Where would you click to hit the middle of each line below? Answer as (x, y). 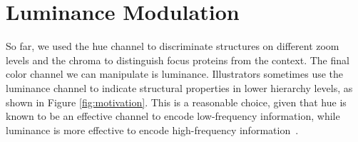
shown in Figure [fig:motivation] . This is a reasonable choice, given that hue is (176, 102)
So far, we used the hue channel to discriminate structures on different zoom (173, 46)
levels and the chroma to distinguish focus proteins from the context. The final (178, 60)
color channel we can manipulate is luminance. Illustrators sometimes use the (175, 74)
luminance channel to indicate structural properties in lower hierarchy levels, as (179, 87)
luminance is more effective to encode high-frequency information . (152, 130)
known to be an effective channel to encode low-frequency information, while (173, 116)
